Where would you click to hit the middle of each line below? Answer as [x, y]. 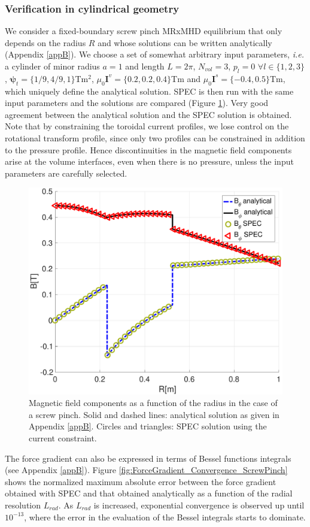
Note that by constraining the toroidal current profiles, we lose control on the [147, 126]
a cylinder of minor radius [52, 66]
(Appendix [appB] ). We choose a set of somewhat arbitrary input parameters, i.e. [154, 54]
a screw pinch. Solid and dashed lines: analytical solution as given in [154, 414]
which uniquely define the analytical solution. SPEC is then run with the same [149, 91]
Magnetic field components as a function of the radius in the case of [153, 403]
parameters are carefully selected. [66, 173]
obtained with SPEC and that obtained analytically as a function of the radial [149, 493]
